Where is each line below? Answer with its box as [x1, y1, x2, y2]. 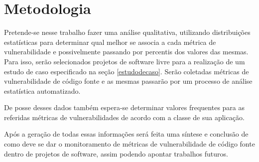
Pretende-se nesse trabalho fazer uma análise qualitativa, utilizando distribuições [4, 27, 251, 37]
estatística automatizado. [4, 85, 81, 96]
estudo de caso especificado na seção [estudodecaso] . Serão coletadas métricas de [4, 66, 249, 76]
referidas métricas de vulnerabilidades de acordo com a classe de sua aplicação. [4, 112, 245, 122]
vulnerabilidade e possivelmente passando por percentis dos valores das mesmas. [4, 46, 249, 57]
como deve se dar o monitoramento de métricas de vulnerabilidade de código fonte [4, 139, 255, 149]
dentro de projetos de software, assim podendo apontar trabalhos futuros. [4, 148, 228, 159]
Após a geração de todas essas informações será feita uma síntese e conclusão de [4, 129, 249, 139]
